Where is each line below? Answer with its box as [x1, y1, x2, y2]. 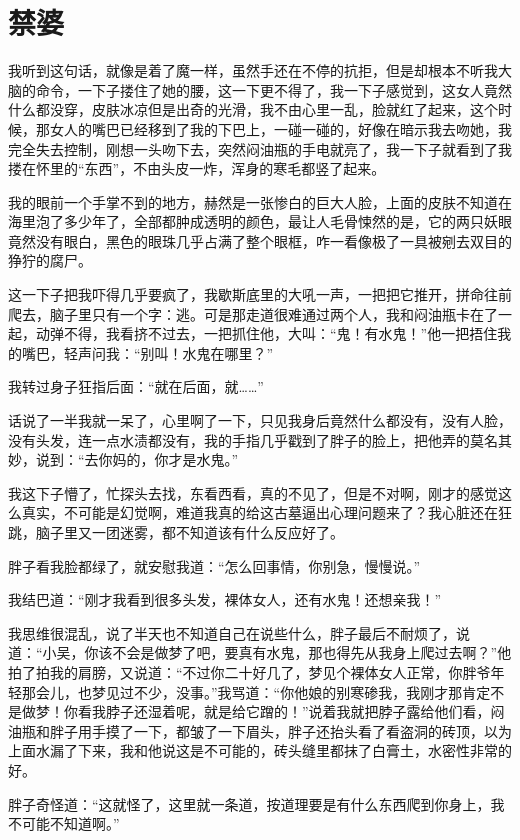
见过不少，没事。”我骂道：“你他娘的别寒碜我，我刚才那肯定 [105, 681, 491, 702]
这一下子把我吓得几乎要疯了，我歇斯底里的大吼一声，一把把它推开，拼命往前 [8, 284, 512, 305]
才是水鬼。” [168, 449, 239, 470]
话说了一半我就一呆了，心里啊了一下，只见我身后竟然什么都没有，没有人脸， [8, 410, 512, 431]
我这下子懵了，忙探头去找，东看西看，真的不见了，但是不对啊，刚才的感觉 [8, 482, 498, 503]
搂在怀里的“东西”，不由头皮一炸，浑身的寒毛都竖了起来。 [8, 158, 386, 179]
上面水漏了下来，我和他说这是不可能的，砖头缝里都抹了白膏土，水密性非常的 [8, 740, 512, 761]
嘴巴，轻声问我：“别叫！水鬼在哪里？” [21, 342, 274, 363]
